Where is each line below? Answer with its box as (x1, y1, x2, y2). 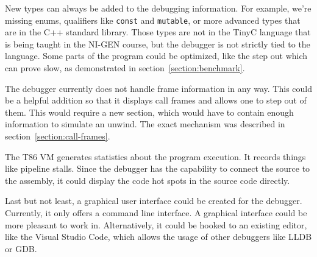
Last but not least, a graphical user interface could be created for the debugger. (5, 194, 302, 207)
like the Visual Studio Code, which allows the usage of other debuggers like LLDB (5, 230, 312, 243)
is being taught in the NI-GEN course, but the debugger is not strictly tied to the (5, 37, 310, 50)
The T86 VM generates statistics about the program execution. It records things (5, 150, 306, 163)
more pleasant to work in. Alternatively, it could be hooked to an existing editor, (5, 218, 307, 231)
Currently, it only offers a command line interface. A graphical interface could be (5, 206, 307, 219)
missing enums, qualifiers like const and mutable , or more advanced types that (5, 13, 301, 26)
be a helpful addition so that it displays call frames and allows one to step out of (5, 94, 307, 107)
